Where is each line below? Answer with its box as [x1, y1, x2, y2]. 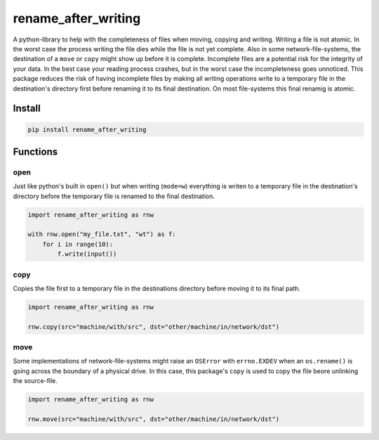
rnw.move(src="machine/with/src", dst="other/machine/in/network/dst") [27, 415, 280, 423]
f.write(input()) [57, 250, 117, 258]
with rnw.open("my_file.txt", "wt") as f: [27, 231, 176, 238]
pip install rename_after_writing [27, 125, 147, 134]
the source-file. [13, 377, 58, 385]
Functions [13, 145, 58, 157]
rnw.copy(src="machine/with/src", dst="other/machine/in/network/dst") [27, 323, 280, 330]
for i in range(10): [42, 240, 114, 248]
